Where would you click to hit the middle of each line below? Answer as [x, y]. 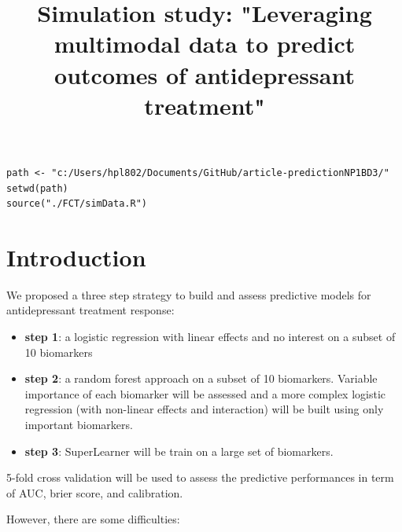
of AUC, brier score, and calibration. [95, 492]
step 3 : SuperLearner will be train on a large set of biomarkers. [179, 451]
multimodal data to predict [205, 44]
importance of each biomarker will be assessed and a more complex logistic [205, 393]
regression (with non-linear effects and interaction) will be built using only [204, 409]
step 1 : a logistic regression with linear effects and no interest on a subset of [210, 337]
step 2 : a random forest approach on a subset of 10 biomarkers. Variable [201, 378]
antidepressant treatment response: [90, 310]
